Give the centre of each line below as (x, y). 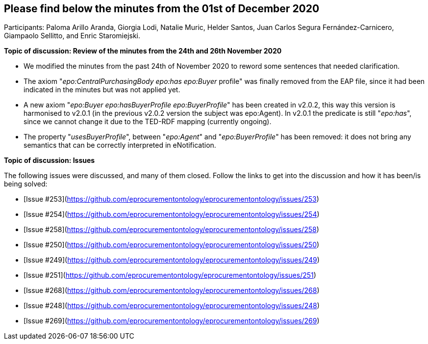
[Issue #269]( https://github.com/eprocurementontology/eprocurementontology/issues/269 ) (172, 321)
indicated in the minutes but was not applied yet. (102, 90)
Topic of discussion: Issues (50, 160)
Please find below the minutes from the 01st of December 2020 (162, 9)
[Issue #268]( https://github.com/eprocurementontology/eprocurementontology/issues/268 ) (172, 291)
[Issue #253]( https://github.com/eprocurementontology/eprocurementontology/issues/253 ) (171, 199)
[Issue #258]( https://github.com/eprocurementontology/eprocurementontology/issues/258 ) (171, 230)
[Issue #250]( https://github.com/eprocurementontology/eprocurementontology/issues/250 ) (172, 245)
